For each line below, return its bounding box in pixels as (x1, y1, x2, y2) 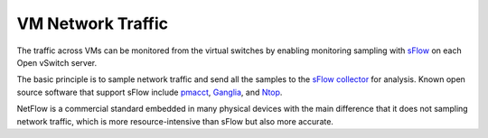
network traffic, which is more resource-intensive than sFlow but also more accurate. (16, 115, 334, 126)
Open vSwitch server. (16, 57, 98, 68)
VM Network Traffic (16, 14, 169, 33)
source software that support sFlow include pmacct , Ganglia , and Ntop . (16, 87, 283, 97)
